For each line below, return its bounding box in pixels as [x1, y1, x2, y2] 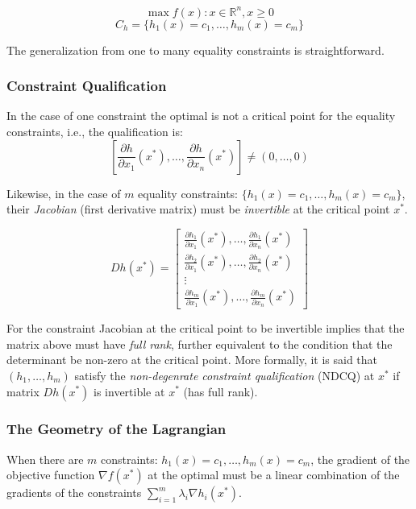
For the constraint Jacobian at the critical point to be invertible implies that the [6, 320, 405, 337]
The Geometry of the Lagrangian [6, 419, 227, 439]
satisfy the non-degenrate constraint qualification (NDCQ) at [74, 366, 375, 383]
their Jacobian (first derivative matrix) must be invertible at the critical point [6, 201, 390, 217]
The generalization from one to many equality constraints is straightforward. [6, 41, 385, 58]
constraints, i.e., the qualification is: [6, 122, 183, 139]
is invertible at [94, 383, 165, 399]
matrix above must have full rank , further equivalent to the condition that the [6, 335, 393, 352]
